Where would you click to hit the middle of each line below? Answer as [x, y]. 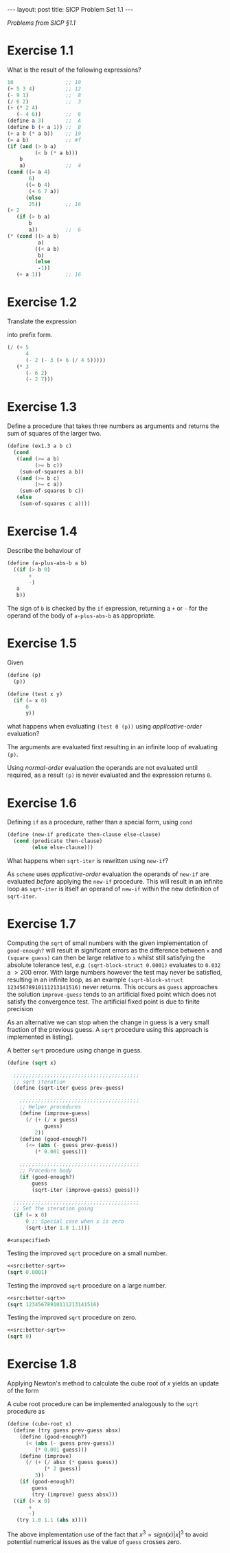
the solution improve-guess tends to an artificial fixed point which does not [112, 994]
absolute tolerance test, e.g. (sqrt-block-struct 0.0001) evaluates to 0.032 [114, 965]
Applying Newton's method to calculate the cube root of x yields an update [113, 1383]
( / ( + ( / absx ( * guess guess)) [71, 1463]
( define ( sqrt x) [32, 1063]
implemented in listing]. [40, 1037]
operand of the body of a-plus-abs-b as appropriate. [81, 616]
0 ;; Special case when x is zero [75, 1221]
